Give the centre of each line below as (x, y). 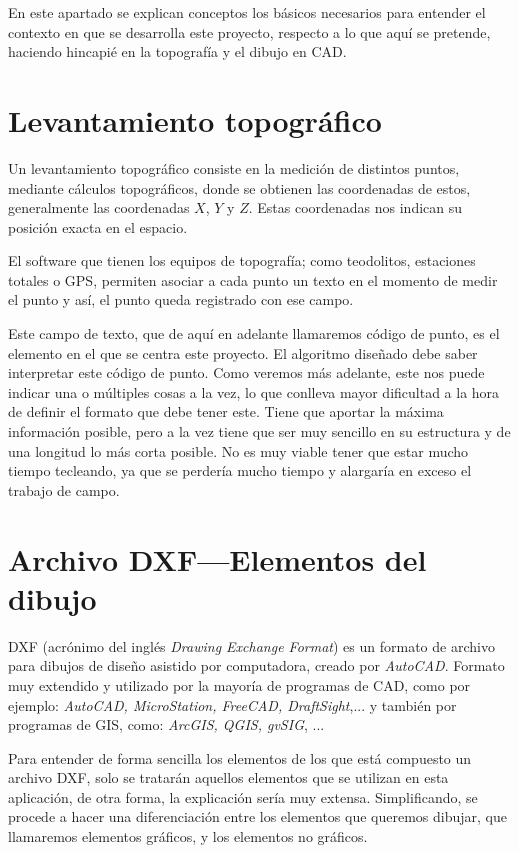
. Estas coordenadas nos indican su (355, 207)
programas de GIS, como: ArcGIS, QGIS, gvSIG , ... (166, 724)
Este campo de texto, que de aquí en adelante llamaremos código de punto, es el (254, 333)
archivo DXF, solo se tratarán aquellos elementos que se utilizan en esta (228, 777)
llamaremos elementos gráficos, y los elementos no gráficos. (188, 836)
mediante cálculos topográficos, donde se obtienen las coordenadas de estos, (239, 187)
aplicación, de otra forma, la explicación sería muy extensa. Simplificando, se (243, 796)
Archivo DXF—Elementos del (217, 558)
